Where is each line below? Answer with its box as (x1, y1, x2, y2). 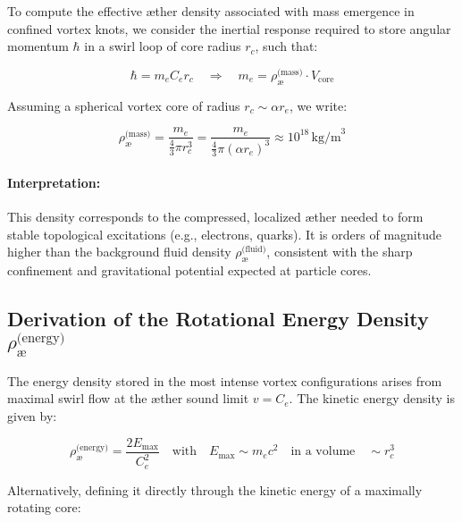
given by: (7, 407, 57, 425)
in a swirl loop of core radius (84, 37, 241, 55)
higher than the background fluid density (7, 242, 231, 261)
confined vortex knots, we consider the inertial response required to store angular (7, 19, 451, 38)
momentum (7, 37, 69, 55)
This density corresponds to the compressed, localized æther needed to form (7, 207, 424, 226)
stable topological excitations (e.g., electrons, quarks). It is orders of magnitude (7, 224, 441, 243)
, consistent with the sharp (266, 242, 413, 261)
